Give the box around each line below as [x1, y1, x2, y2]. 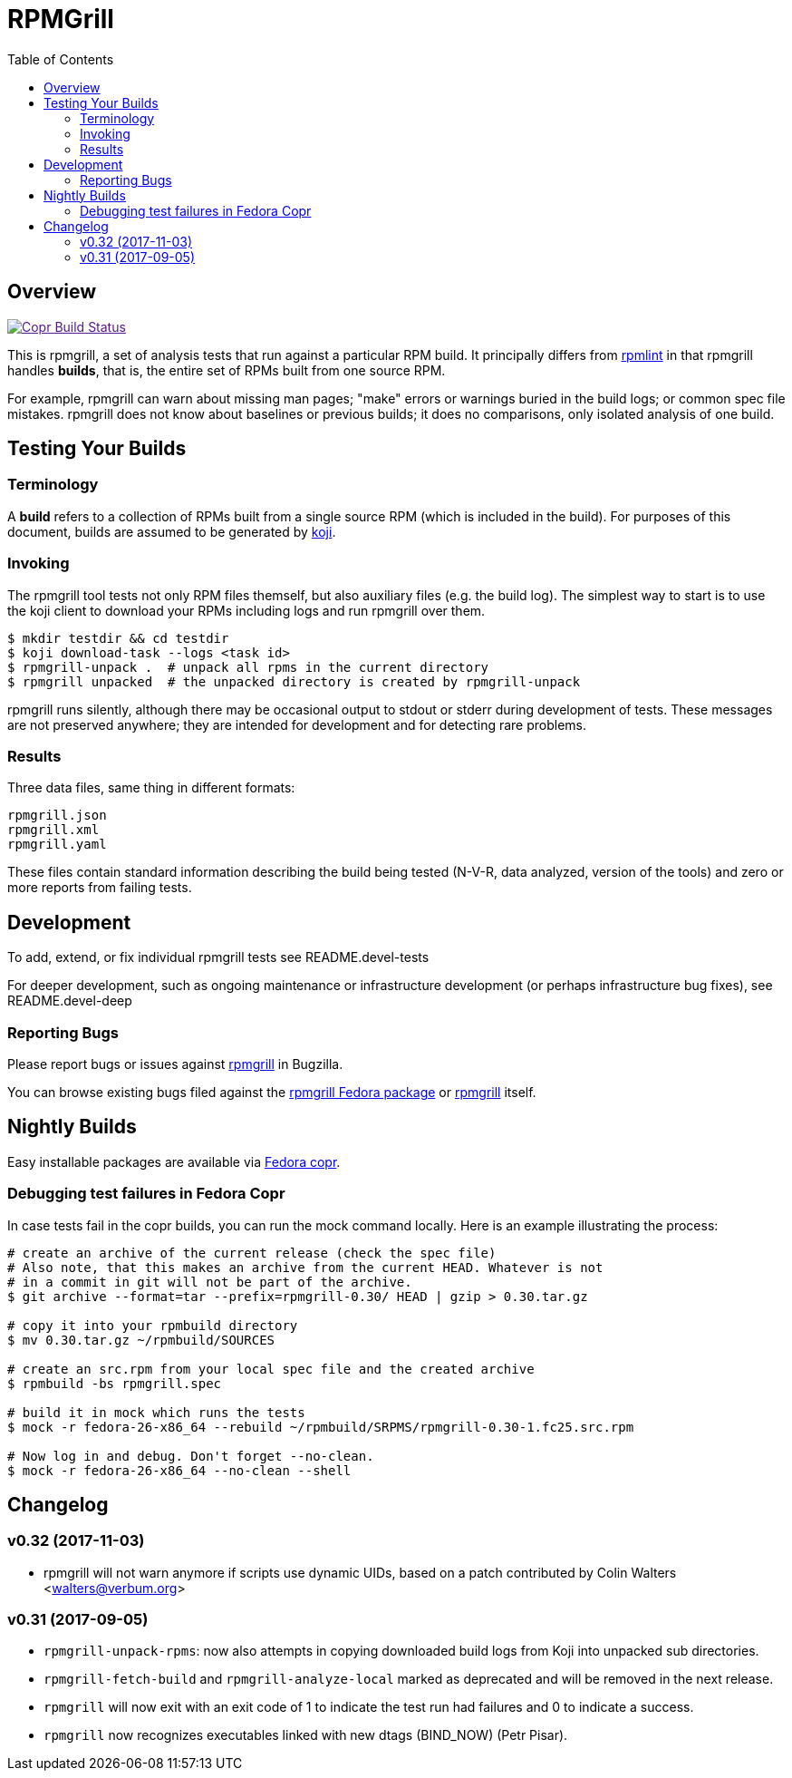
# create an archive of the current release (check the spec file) [7, 1245, 497, 1260]
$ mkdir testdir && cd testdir [7, 630, 229, 646]
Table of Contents [7, 51, 114, 67]
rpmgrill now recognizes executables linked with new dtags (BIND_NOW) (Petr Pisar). [43, 1727, 568, 1744]
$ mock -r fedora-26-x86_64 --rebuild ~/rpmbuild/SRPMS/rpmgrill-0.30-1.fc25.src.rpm [7, 1419, 634, 1434]
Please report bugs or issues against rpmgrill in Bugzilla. [7, 1055, 343, 1072]
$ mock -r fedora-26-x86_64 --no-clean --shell [7, 1462, 352, 1478]
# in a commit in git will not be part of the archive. [7, 1274, 412, 1289]
